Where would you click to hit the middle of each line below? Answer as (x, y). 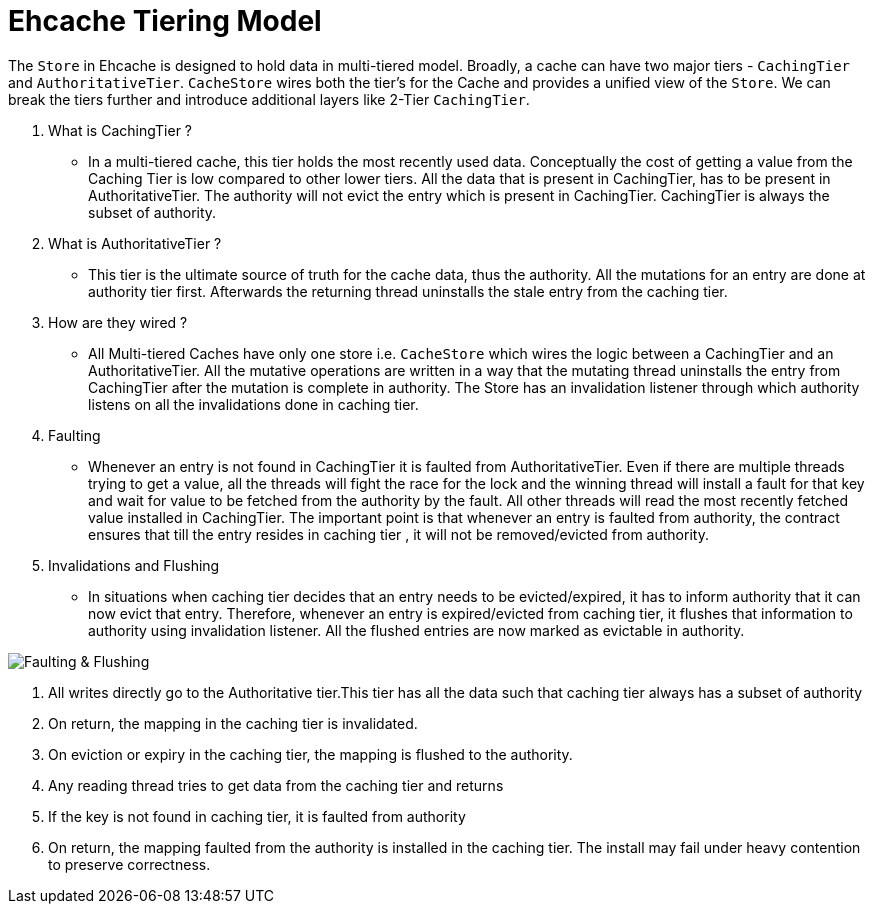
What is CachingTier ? (120, 130)
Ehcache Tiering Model (165, 21)
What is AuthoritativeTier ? (135, 243)
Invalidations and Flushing (134, 565)
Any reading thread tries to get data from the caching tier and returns (276, 785)
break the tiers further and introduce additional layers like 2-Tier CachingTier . (269, 99)
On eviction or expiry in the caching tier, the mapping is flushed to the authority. (310, 754)
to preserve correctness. (129, 864)
